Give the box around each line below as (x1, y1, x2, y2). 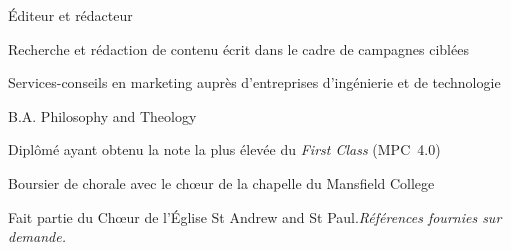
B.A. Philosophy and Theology (8, 105, 197, 126)
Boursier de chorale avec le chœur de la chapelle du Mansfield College (8, 172, 435, 193)
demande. (8, 226, 66, 247)
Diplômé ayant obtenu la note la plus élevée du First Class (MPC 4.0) (8, 139, 441, 160)
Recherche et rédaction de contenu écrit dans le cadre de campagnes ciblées (8, 38, 469, 59)
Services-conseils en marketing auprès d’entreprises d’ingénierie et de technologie (8, 72, 501, 93)
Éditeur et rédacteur (8, 5, 133, 25)
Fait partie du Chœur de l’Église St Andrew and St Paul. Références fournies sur (8, 206, 502, 227)
